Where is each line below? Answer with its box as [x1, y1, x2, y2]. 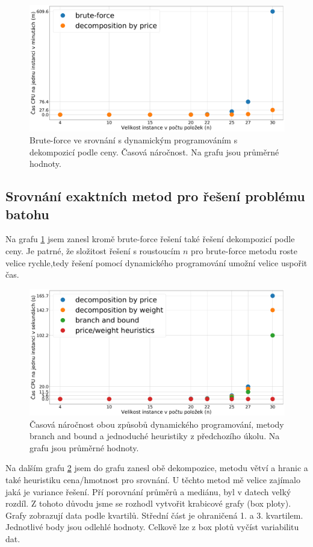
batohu [5, 204, 49, 223]
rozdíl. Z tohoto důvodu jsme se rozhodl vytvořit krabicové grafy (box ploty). [5, 497, 291, 510]
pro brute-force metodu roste [191, 244, 297, 257]
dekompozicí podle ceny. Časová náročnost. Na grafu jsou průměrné [29, 145, 279, 158]
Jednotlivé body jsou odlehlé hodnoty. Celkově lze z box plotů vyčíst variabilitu [5, 520, 299, 533]
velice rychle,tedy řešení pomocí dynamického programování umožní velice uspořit [5, 256, 308, 269]
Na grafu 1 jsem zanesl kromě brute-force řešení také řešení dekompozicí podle [5, 233, 295, 245]
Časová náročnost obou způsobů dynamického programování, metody [29, 417, 284, 430]
